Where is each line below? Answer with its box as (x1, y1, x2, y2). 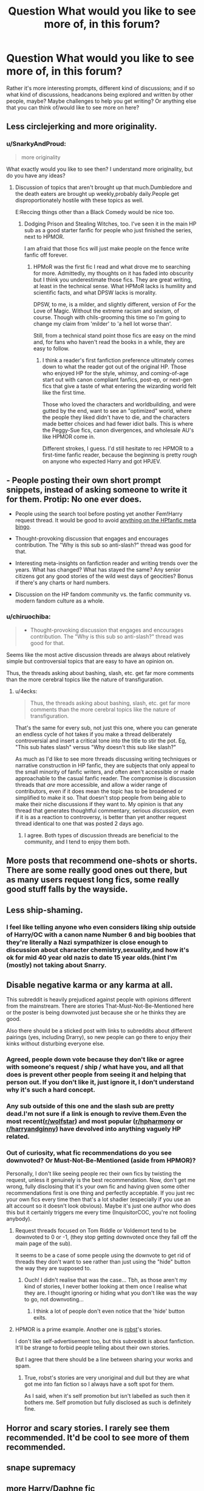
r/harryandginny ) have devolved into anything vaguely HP (6, 1125, 181, 1133)
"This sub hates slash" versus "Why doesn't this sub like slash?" (15, 743, 177, 750)
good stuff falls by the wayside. (6, 884, 129, 894)
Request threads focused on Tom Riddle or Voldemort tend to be (15, 1227, 177, 1234)
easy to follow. (33, 345, 70, 352)
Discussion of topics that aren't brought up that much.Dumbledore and (15, 184, 192, 191)
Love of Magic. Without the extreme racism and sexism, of (33, 307, 180, 314)
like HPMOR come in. (42, 433, 95, 440)
